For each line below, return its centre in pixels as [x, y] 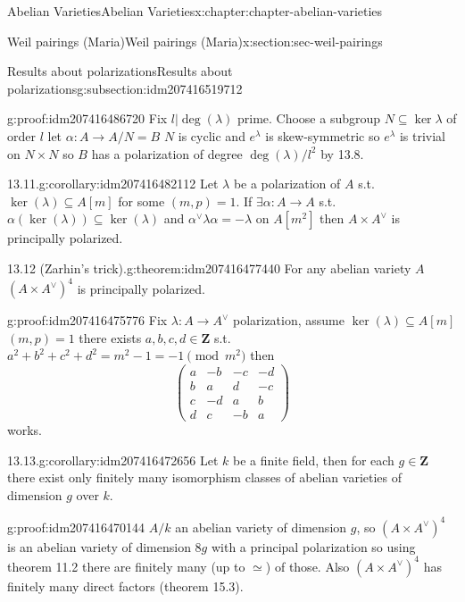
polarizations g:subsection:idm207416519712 [125, 88]
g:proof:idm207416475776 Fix [87, 320]
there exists [110, 337]
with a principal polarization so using [313, 546]
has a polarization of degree [167, 153]
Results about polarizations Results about [120, 71]
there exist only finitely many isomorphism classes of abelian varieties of [205, 477]
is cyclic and [212, 135]
